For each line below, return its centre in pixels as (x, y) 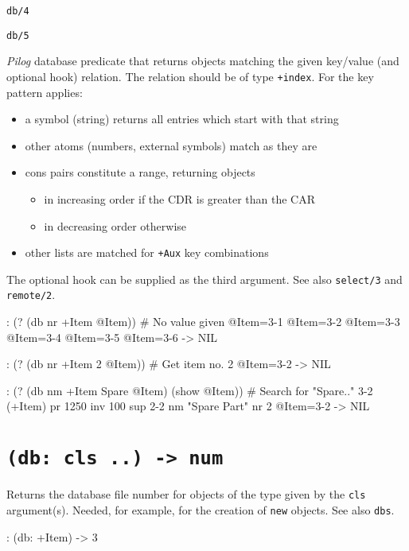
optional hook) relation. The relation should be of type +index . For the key (190, 76)
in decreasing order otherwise (115, 225)
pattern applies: (45, 92)
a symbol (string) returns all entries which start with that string (182, 119)
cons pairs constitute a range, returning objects (140, 172)
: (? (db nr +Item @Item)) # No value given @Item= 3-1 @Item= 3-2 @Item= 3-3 (203, 322)
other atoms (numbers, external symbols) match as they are (171, 145)
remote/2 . (31, 295)
